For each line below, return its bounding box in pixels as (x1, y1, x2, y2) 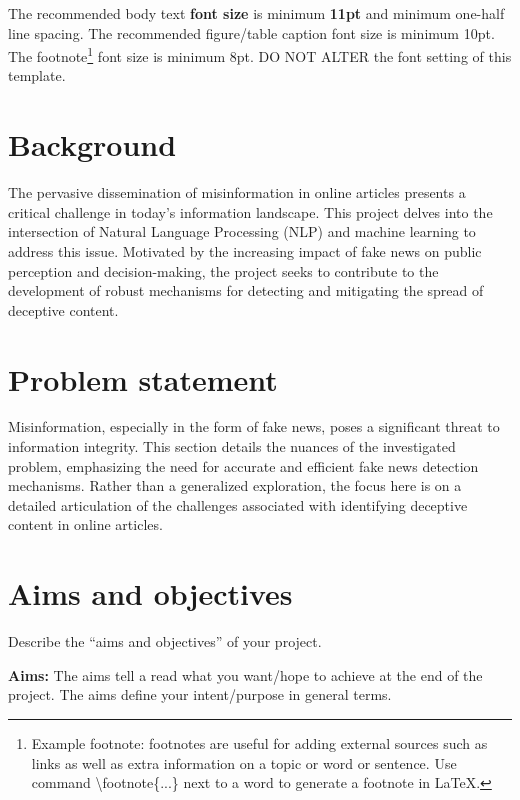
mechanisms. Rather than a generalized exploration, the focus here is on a (8, 475, 462, 496)
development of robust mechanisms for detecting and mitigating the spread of (8, 280, 484, 301)
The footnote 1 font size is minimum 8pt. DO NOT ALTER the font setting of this (8, 43, 512, 66)
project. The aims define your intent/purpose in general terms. (8, 684, 392, 705)
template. (8, 65, 66, 86)
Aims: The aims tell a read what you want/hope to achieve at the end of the (8, 664, 483, 685)
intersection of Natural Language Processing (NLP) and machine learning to (8, 221, 476, 242)
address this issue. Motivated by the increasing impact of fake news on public (8, 240, 482, 261)
